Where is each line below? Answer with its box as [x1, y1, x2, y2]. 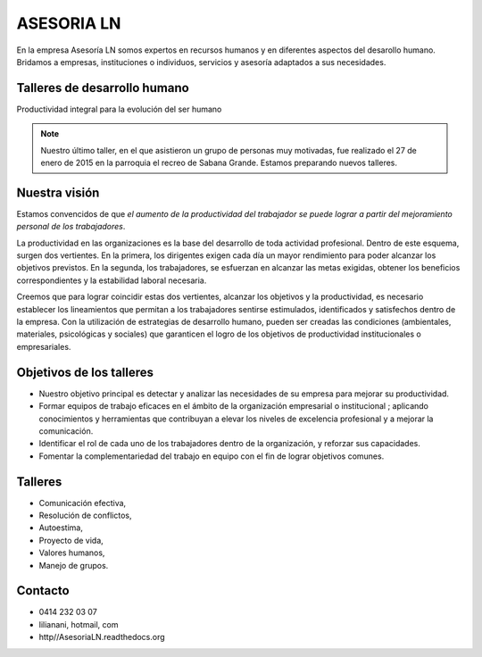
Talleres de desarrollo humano [16, 80, 189, 96]
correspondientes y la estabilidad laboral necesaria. [16, 275, 207, 286]
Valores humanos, [38, 547, 105, 558]
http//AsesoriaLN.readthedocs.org [38, 632, 165, 643]
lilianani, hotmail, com [38, 619, 119, 629]
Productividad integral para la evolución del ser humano [16, 104, 222, 114]
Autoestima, [38, 522, 84, 533]
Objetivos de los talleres [16, 364, 154, 379]
